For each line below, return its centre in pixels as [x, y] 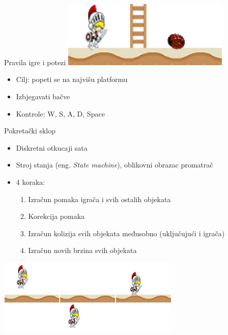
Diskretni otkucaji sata [52, 147]
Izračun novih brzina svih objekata [82, 250]
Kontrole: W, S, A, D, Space [60, 113]
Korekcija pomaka [56, 216]
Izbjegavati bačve [43, 96]
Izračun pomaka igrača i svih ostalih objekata [99, 199]
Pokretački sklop [30, 131]
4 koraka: [31, 182]
